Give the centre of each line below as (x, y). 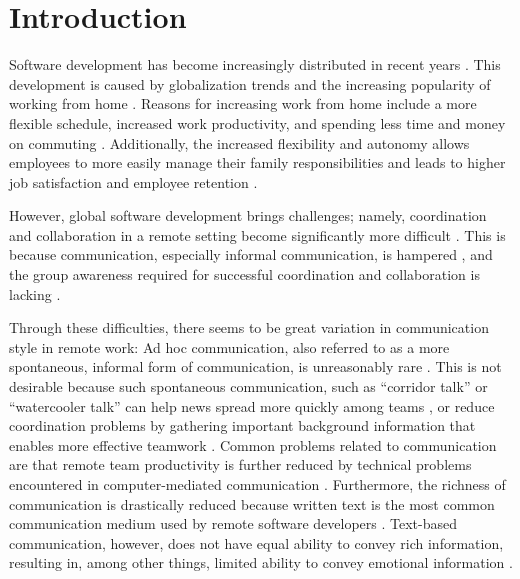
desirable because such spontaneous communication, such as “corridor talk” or (248, 386)
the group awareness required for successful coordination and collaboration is (244, 274)
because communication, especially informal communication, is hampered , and (251, 254)
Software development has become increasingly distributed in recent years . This (255, 64)
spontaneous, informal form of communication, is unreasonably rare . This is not (255, 366)
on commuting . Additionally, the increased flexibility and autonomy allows (239, 142)
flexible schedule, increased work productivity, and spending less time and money (257, 122)
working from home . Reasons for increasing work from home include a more (243, 103)
